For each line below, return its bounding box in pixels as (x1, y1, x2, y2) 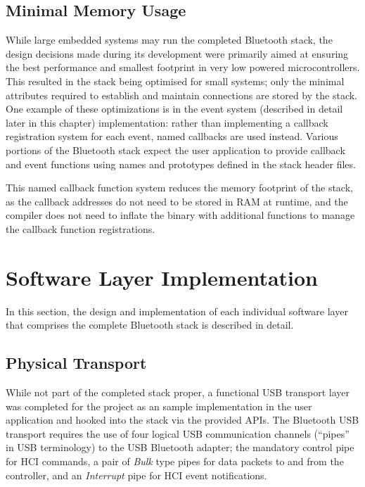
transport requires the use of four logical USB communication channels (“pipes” (6, 426, 350, 441)
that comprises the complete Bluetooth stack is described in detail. (6, 317, 294, 332)
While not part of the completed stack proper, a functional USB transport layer (6, 385, 350, 400)
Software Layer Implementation (6, 263, 318, 291)
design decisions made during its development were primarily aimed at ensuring (6, 46, 349, 61)
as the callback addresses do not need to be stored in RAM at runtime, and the (6, 194, 348, 208)
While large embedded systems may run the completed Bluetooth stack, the (6, 32, 333, 47)
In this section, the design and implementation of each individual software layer (6, 303, 348, 318)
